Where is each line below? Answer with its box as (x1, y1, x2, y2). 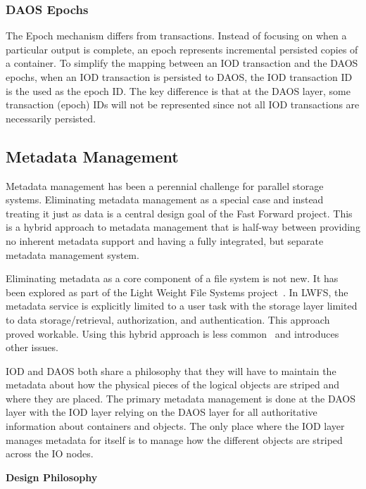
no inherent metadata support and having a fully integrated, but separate (6, 233, 324, 248)
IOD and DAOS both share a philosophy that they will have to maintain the (6, 363, 336, 378)
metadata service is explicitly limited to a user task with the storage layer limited (6, 298, 358, 313)
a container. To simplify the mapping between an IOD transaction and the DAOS (6, 56, 358, 70)
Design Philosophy (6, 469, 98, 484)
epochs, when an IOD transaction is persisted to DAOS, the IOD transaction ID (6, 70, 353, 84)
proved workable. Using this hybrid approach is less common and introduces (6, 326, 339, 341)
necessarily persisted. (6, 110, 96, 125)
